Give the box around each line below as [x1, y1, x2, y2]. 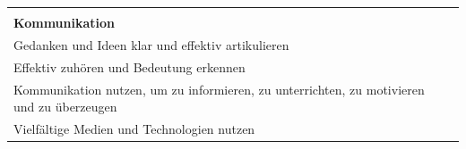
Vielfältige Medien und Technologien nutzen [13, 119, 255, 137]
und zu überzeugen [13, 97, 117, 116]
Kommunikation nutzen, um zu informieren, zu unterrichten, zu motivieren [13, 79, 425, 98]
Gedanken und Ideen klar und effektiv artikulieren [13, 35, 289, 54]
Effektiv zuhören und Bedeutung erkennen [13, 57, 246, 76]
